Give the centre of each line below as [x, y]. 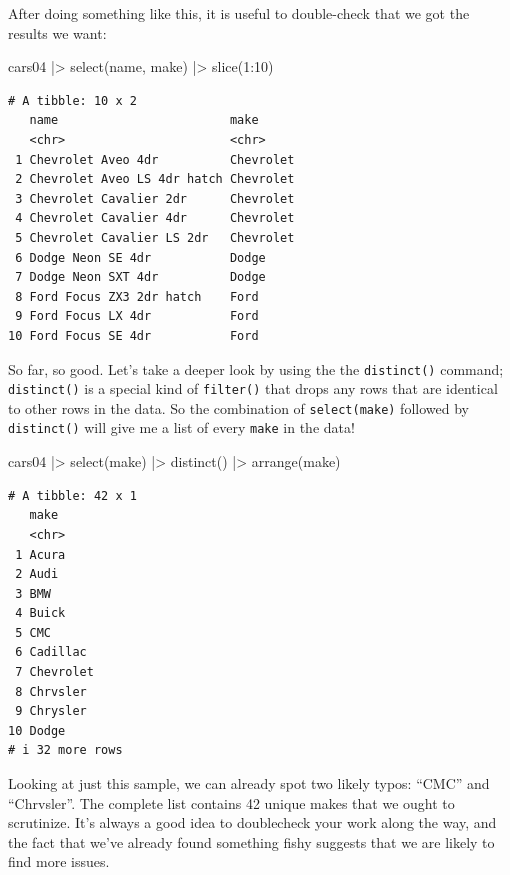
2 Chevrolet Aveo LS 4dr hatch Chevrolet [155, 179]
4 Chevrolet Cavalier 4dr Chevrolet [155, 218]
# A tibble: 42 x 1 [72, 495]
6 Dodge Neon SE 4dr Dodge [140, 257]
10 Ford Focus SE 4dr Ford [133, 335]
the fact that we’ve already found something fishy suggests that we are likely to [251, 841]
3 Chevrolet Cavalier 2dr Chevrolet [155, 198]
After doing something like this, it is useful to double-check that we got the [239, 13]
